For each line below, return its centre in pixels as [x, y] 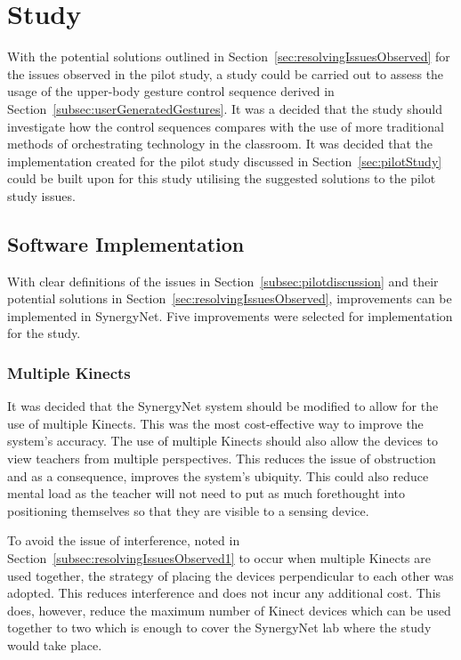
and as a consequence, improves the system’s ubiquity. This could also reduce [218, 475]
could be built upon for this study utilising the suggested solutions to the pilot [222, 178]
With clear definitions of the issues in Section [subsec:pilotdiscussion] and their [223, 281]
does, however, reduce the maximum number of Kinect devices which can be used [229, 610]
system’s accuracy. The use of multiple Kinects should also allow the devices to [222, 441]
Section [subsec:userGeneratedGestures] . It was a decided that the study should [225, 108]
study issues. [41, 195]
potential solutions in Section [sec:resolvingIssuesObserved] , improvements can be [230, 298]
